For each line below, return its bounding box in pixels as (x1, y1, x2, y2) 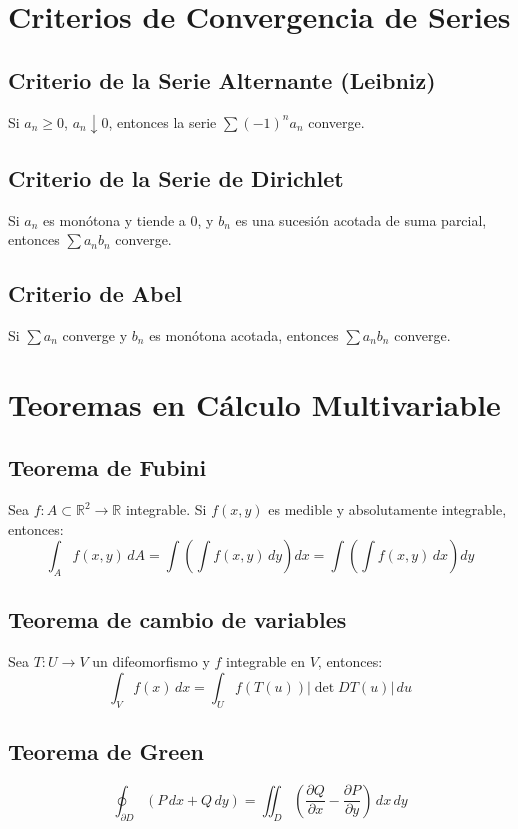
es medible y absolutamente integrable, (268, 499, 507, 520)
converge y (62, 324, 128, 345)
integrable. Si (125, 499, 207, 520)
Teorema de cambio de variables (8, 604, 347, 635)
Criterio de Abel (8, 278, 182, 309)
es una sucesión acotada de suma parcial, (235, 209, 487, 230)
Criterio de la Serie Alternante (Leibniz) (8, 64, 436, 95)
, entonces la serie (108, 111, 217, 132)
